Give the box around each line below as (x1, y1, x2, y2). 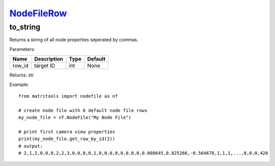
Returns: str (9, 72, 34, 78)
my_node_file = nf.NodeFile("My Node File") (18, 115, 132, 121)
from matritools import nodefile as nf (18, 93, 118, 99)
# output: (18, 143, 43, 149)
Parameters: (9, 46, 35, 52)
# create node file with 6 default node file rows (18, 107, 148, 113)
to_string (9, 22, 41, 32)
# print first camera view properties (18, 129, 116, 134)
